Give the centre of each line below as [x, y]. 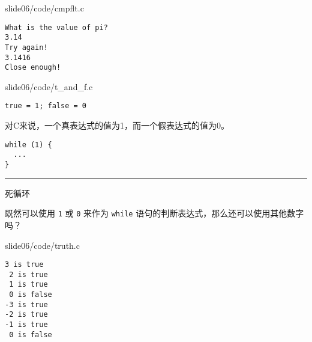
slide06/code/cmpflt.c [44, 8]
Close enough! [33, 68]
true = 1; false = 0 [46, 106]
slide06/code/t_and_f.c [49, 86]
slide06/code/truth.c [42, 245]
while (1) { [28, 145]
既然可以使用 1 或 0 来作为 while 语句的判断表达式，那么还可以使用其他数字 [154, 213]
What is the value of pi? [56, 27]
